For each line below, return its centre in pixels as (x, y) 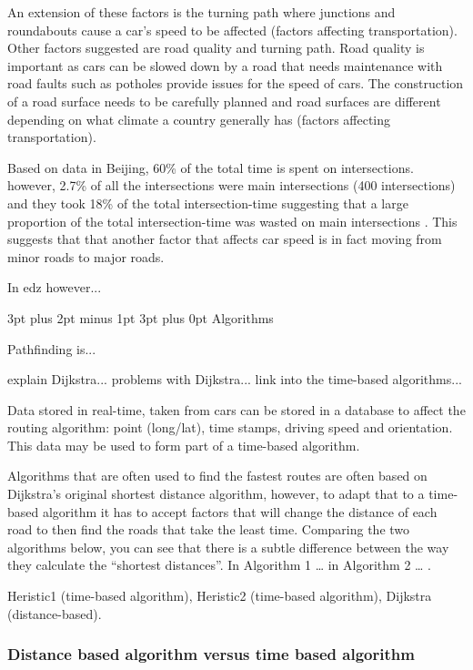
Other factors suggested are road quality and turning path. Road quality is (216, 48)
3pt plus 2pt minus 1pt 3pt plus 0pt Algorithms (141, 317)
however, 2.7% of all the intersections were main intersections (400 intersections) (231, 185)
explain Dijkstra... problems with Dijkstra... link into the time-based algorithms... (235, 379)
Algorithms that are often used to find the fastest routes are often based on (217, 476)
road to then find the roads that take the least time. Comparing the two (209, 529)
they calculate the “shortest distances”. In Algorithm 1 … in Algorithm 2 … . (220, 565)
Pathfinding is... (52, 348)
